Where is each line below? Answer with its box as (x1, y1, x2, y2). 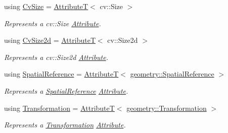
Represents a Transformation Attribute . (4, 119, 126, 130)
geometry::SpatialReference (130, 69, 214, 79)
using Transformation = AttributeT (4, 102, 115, 113)
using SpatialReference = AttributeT (4, 69, 119, 79)
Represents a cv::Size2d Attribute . (4, 51, 109, 62)
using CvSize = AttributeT (4, 1, 88, 11)
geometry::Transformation (126, 102, 207, 113)
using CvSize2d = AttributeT (4, 35, 96, 45)
